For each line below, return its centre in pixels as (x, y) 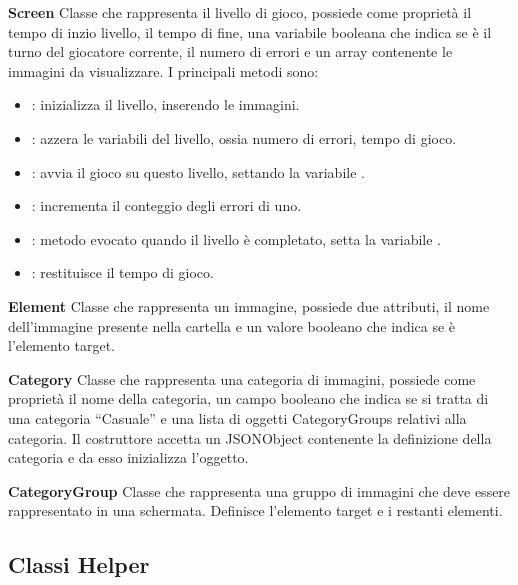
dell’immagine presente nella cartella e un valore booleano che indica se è (232, 325)
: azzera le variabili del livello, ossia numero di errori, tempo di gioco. (244, 137)
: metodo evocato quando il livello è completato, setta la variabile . (236, 238)
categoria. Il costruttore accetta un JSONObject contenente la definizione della (250, 437)
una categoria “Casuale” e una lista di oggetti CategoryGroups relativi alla (237, 417)
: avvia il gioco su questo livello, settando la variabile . (198, 171)
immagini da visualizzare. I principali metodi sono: (163, 70)
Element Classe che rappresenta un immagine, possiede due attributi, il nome (249, 305)
